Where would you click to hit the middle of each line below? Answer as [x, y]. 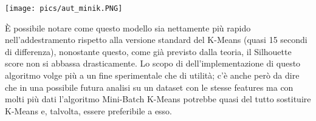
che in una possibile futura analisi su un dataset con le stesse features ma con [149, 87]
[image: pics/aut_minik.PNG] [64, 8]
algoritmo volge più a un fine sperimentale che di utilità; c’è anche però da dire [152, 75]
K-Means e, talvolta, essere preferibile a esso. [89, 110]
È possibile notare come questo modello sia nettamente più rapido [128, 28]
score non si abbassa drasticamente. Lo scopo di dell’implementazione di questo [153, 63]
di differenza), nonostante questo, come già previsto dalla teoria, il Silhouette [148, 51]
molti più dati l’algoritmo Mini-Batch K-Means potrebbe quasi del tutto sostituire [158, 99]
